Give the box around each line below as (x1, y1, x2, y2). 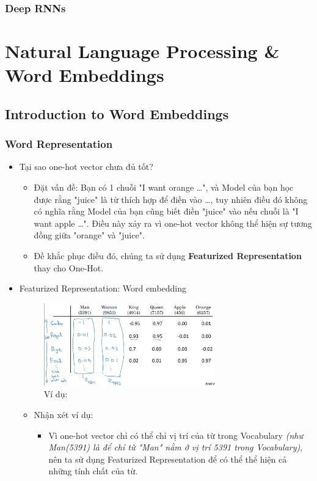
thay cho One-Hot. (34, 261, 104, 274)
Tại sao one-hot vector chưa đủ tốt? (19, 160, 153, 173)
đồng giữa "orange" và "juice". (34, 229, 145, 241)
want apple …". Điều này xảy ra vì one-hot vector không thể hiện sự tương (34, 216, 312, 229)
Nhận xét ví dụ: (34, 408, 93, 421)
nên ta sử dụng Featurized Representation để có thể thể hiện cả (48, 452, 287, 465)
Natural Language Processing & (5, 39, 280, 64)
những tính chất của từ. (48, 464, 138, 477)
